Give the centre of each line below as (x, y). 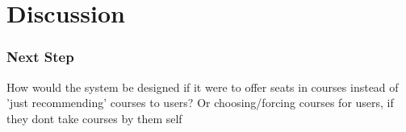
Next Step (40, 57)
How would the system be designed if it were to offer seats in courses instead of (203, 87)
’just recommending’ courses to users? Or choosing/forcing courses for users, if (200, 103)
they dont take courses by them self (94, 118)
